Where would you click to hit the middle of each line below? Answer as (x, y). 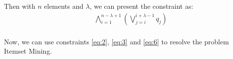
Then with (20, 6)
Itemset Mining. (28, 51)
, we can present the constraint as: (142, 6)
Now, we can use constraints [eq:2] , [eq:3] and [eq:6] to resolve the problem (116, 41)
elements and (64, 6)
